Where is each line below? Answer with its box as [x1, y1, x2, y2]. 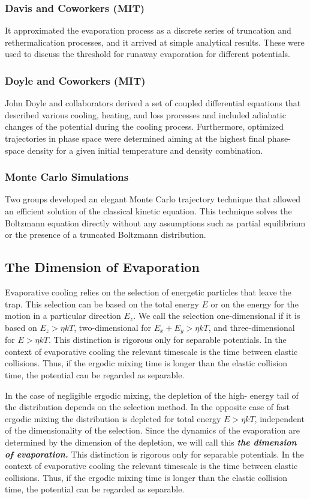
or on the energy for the [210, 297, 299, 310]
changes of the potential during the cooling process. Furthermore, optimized [5, 120, 284, 133]
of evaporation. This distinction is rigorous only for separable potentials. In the [5, 447, 304, 460]
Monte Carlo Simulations [5, 169, 129, 184]
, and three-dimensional [208, 321, 295, 333]
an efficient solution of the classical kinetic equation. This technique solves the [5, 205, 292, 217]
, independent [254, 412, 305, 425]
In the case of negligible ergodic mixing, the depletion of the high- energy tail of [5, 389, 299, 401]
